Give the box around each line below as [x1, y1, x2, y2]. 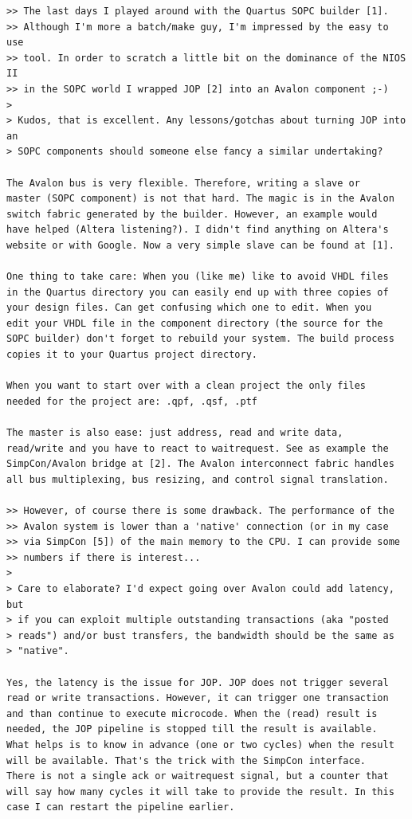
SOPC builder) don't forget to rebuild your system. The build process [6, 333, 394, 345]
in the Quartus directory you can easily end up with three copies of [6, 286, 389, 298]
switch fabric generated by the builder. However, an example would [6, 208, 378, 220]
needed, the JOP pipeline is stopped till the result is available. [6, 723, 378, 735]
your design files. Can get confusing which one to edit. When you [6, 302, 372, 314]
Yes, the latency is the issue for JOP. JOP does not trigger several [6, 676, 389, 688]
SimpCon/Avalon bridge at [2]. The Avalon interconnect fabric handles [6, 458, 394, 470]
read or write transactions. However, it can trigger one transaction [6, 692, 389, 704]
